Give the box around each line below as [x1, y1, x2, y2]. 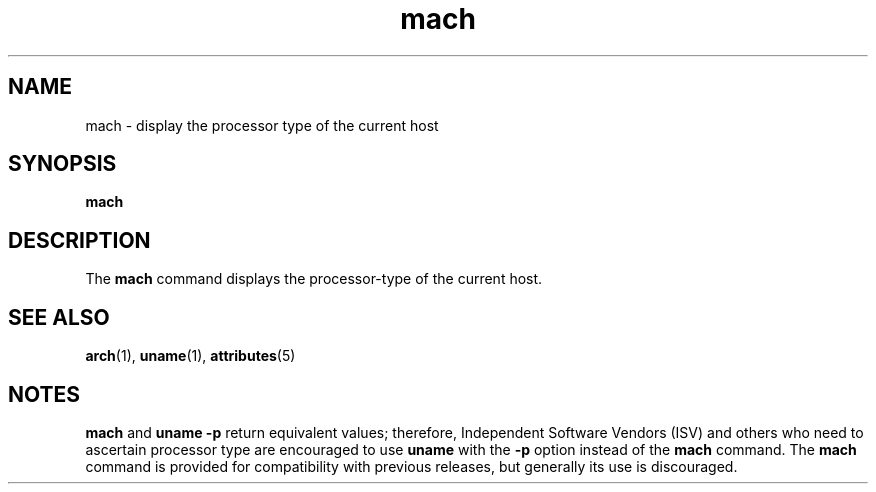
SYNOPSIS [8, 151, 117, 177]
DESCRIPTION [8, 227, 151, 253]
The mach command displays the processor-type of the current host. [85, 270, 543, 288]
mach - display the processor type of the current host [85, 116, 439, 134]
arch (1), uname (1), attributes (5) [85, 347, 296, 365]
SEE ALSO [8, 304, 110, 330]
